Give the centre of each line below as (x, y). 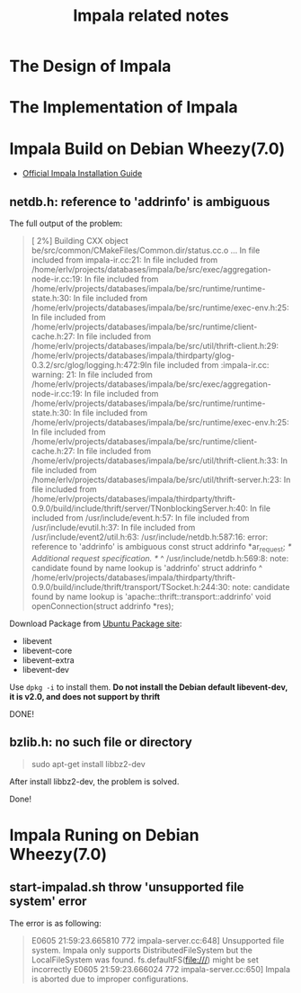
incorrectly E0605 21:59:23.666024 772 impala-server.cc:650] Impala (160, 969)
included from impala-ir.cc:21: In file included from (124, 260)
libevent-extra (48, 660)
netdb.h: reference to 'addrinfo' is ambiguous (140, 202)
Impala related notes (151, 16)
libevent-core (47, 650)
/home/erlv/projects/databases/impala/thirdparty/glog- (133, 355)
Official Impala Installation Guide (82, 174)
